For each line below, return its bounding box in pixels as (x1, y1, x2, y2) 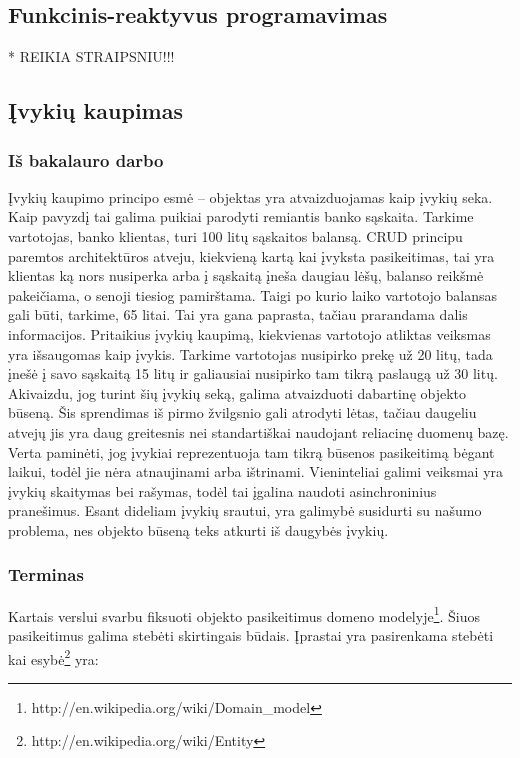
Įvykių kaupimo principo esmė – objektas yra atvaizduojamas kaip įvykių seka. (8, 186, 493, 207)
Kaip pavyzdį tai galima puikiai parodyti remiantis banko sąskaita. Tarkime (8, 206, 474, 227)
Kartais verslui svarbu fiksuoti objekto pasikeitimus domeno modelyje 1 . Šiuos (8, 602, 481, 626)
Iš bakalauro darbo (8, 147, 164, 172)
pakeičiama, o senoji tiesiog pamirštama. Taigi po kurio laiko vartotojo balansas (8, 284, 497, 305)
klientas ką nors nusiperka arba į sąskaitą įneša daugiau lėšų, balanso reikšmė (8, 265, 484, 286)
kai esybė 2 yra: (8, 645, 99, 669)
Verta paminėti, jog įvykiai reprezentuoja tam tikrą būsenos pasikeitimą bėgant (8, 441, 495, 462)
